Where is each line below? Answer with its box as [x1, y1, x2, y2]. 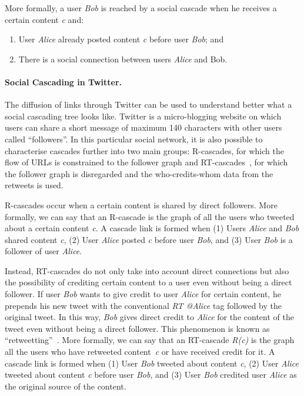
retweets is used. [5, 179, 64, 191]
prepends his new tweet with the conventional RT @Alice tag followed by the [5, 299, 282, 311]
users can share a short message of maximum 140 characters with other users [5, 121, 282, 134]
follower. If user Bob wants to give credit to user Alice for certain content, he [5, 288, 281, 300]
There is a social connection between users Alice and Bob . [18, 52, 228, 65]
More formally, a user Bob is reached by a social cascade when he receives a [5, 2, 277, 14]
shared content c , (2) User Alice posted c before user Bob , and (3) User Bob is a [5, 233, 293, 245]
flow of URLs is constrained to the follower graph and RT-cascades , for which [5, 156, 288, 168]
